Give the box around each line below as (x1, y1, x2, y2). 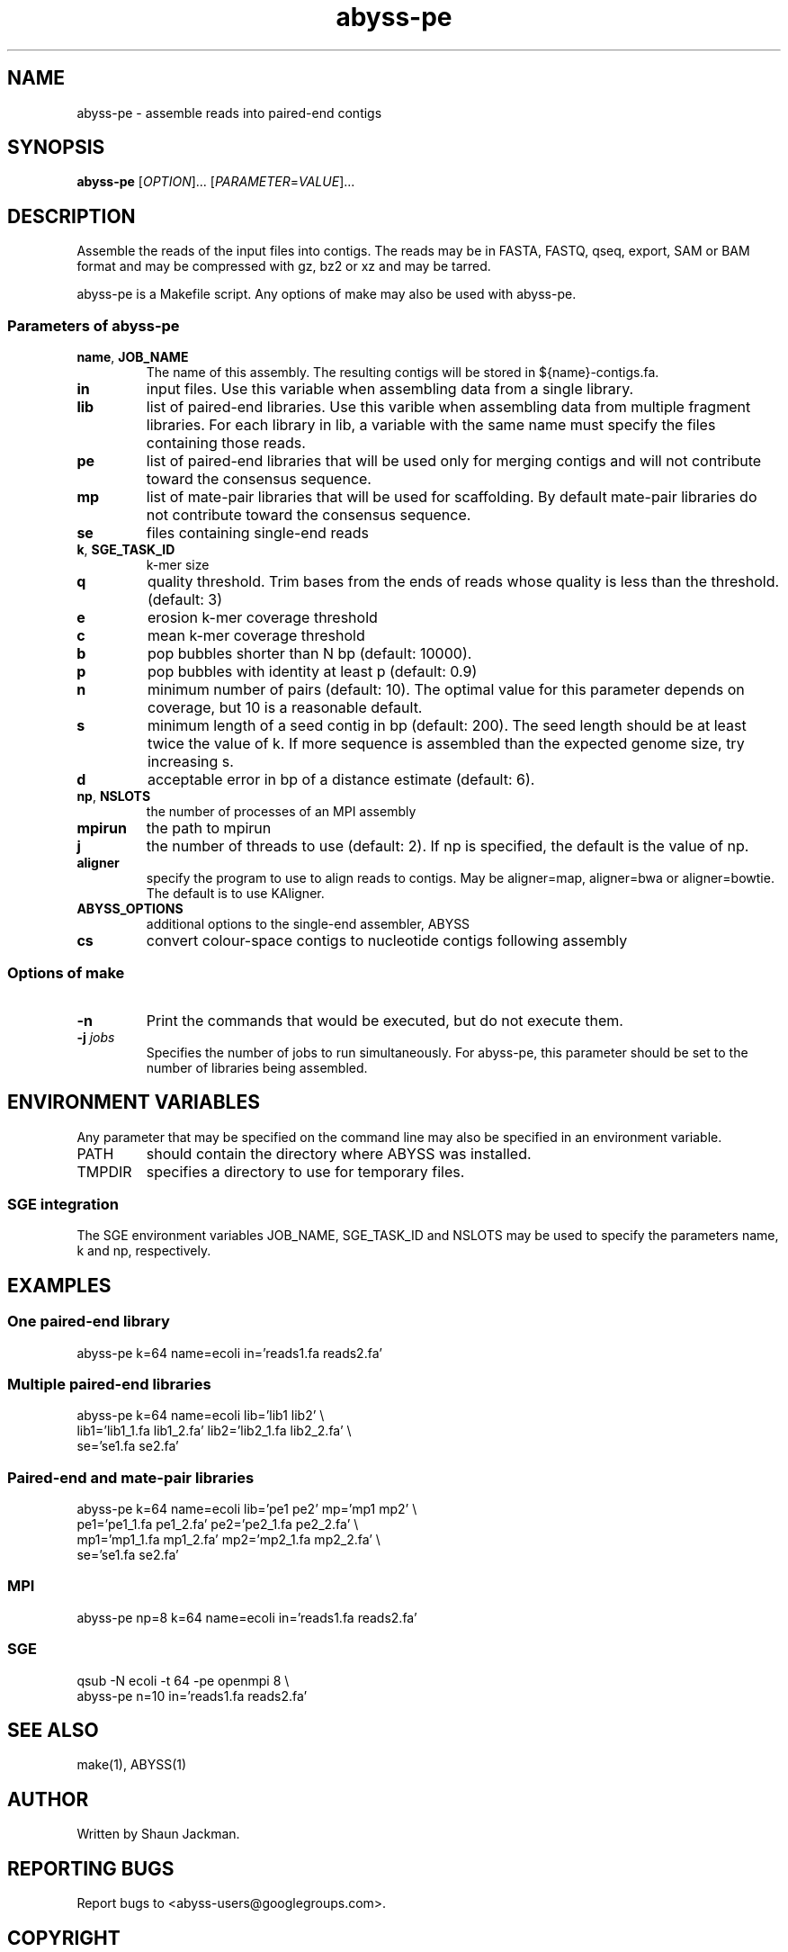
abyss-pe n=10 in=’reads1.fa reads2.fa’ (76, 1687, 308, 1704)
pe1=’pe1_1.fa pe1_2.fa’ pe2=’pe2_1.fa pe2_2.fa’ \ (76, 1516, 359, 1533)
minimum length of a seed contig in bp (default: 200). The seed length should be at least (147, 716, 747, 735)
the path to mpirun (146, 819, 272, 838)
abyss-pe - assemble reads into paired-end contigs (76, 104, 382, 121)
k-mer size (146, 557, 210, 573)
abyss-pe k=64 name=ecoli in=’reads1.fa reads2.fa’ (76, 1345, 382, 1361)
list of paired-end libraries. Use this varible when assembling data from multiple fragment (146, 398, 751, 417)
